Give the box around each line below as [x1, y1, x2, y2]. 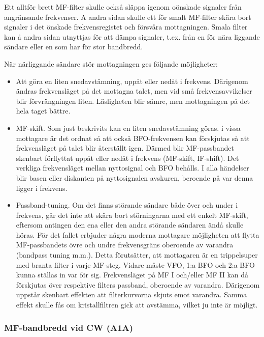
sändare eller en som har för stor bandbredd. [4, 41, 143, 52]
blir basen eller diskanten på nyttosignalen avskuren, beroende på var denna [16, 172, 253, 183]
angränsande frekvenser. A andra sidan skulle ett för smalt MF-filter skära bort [4, 11, 251, 22]
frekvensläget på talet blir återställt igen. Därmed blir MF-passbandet [16, 143, 234, 153]
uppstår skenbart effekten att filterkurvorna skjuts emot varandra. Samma [16, 289, 247, 300]
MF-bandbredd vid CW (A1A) [4, 321, 134, 333]
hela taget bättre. [16, 105, 71, 116]
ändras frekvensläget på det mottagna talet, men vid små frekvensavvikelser [16, 86, 252, 96]
